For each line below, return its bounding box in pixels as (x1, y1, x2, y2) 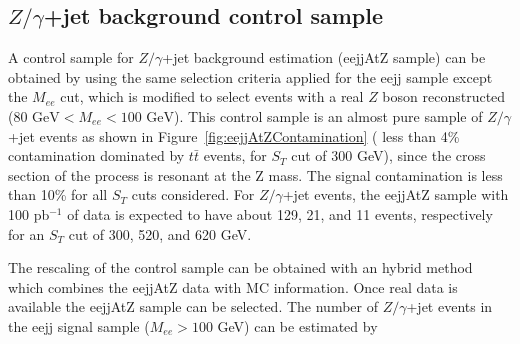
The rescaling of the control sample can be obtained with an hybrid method (8, 257, 473, 278)
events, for (203, 145, 267, 166)
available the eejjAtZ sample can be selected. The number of (8, 296, 378, 317)
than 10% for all (8, 184, 108, 205)
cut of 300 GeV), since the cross (291, 145, 486, 166)
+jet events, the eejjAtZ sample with (282, 184, 509, 205)
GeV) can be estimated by (217, 315, 378, 336)
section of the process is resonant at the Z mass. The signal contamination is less (8, 164, 503, 185)
